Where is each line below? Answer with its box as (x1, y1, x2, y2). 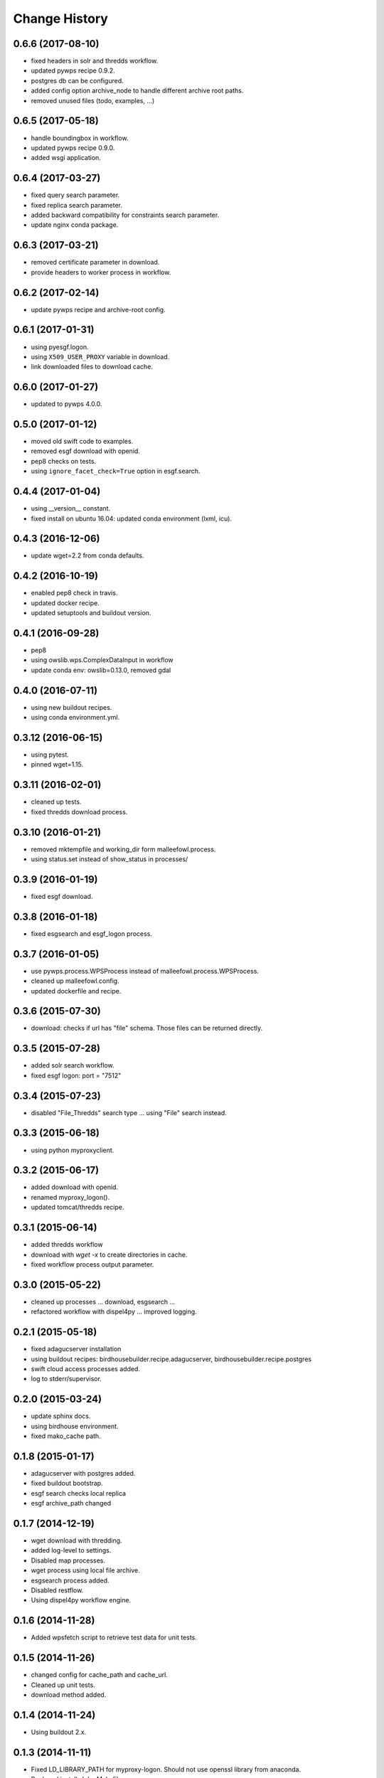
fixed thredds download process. (31, 807, 128, 816)
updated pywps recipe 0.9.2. (31, 66, 115, 75)
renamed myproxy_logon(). (31, 1193, 110, 1201)
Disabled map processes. (31, 1556, 106, 1565)
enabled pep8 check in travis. (31, 589, 118, 597)
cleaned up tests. (31, 797, 82, 807)
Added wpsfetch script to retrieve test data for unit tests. (31, 1633, 197, 1642)
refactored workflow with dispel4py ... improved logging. (31, 1307, 197, 1316)
